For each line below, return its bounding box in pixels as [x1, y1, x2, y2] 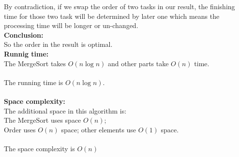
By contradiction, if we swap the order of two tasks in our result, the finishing [4, 1, 235, 11]
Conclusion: [4, 29, 44, 40]
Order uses [4, 124, 36, 134]
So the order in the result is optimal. [4, 39, 113, 49]
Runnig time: [4, 48, 49, 58]
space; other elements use [61, 124, 136, 134]
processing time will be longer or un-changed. [4, 20, 138, 30]
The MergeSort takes [4, 58, 66, 68]
